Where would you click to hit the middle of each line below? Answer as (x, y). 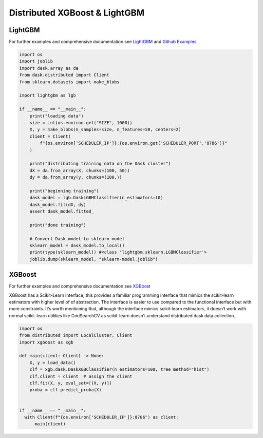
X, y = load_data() (53, 362)
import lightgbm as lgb (48, 95)
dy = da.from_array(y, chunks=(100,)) (76, 177)
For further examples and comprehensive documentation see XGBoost (80, 286)
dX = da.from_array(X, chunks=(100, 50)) (80, 170)
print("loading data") (56, 116)
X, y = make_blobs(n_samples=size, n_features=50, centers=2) (105, 130)
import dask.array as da (49, 68)
